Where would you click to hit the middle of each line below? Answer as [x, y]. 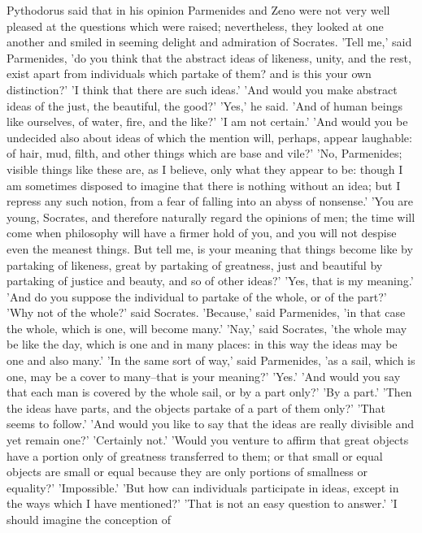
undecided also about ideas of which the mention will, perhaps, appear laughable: [209, 137]
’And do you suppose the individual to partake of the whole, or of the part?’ [197, 296]
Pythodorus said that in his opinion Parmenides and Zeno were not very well [198, 10]
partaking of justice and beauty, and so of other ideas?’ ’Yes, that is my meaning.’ [210, 281]
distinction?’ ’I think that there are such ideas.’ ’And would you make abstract [202, 89]
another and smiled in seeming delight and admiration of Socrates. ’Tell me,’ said [209, 42]
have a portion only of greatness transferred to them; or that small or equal [195, 455]
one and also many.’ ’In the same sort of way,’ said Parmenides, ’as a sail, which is [211, 360]
